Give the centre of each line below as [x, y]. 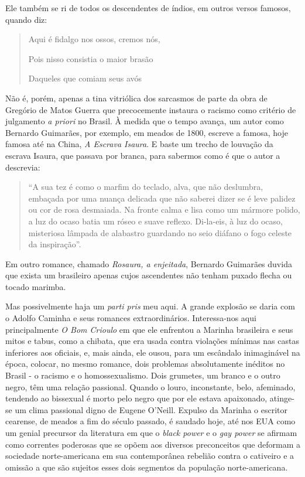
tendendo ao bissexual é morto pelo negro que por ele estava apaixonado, [136, 398]
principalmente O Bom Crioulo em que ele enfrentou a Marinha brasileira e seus [149, 329]
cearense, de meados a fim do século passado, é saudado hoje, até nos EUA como [150, 421]
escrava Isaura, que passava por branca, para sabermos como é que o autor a [143, 155]
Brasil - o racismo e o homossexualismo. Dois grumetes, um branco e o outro [143, 375]
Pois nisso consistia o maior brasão [91, 58]
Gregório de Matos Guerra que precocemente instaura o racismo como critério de [151, 109]
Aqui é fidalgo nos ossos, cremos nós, [94, 39]
